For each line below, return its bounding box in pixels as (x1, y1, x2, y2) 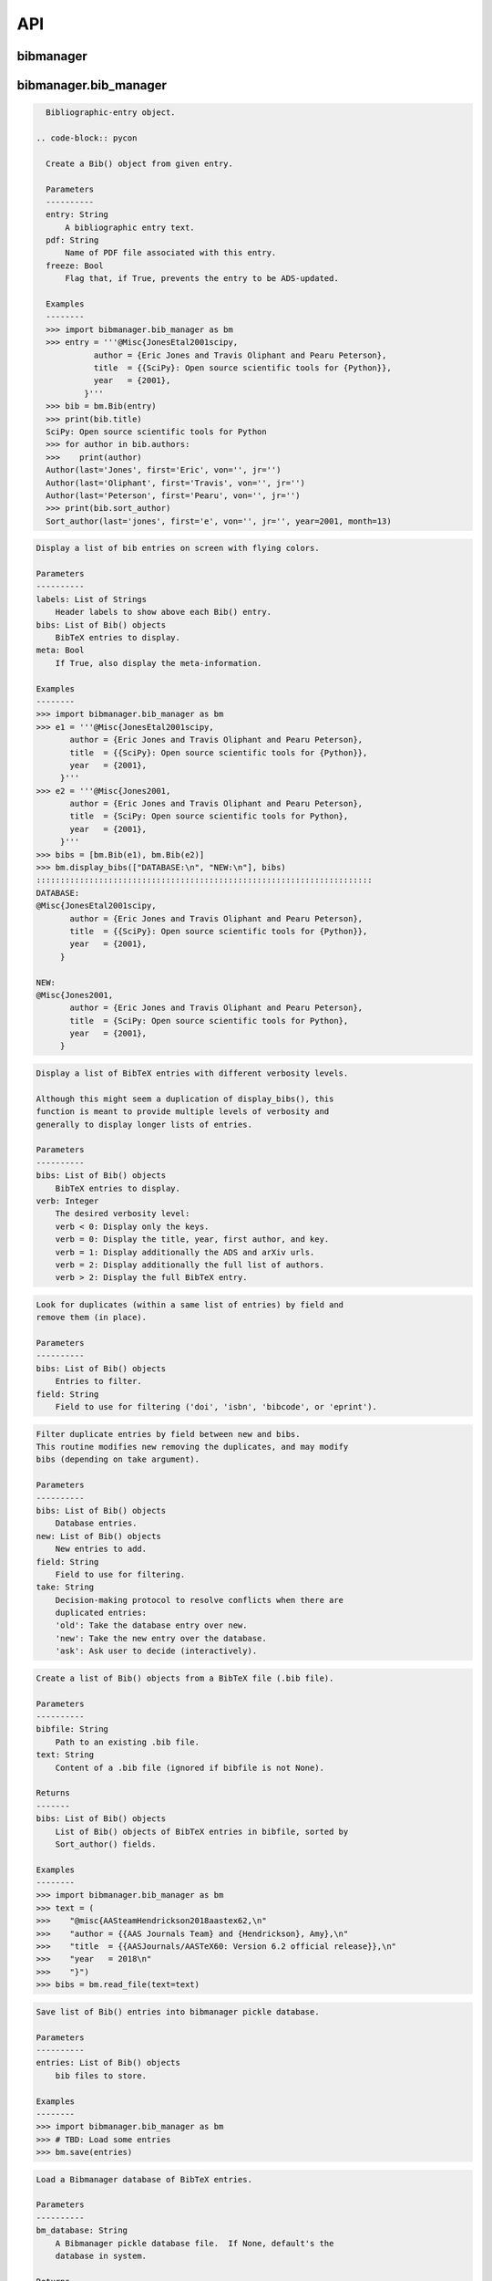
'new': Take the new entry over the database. (55, 1633, 268, 1643)
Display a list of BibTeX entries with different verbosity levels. (36, 1068, 349, 1078)
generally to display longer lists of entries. (36, 1119, 252, 1130)
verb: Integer (36, 1195, 99, 1206)
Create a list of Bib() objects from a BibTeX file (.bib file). (36, 1672, 334, 1683)
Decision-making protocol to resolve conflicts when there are (55, 1595, 344, 1605)
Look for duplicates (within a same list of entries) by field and (36, 1299, 344, 1309)
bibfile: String (36, 1724, 109, 1734)
